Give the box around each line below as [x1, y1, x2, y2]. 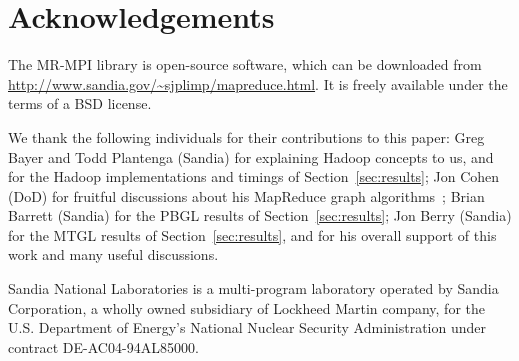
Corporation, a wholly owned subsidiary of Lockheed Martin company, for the [8, 297, 485, 318]
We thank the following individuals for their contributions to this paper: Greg [8, 126, 485, 147]
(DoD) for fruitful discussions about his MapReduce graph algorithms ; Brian [8, 185, 485, 206]
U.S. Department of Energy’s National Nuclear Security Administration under [8, 317, 487, 338]
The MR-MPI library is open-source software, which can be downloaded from [8, 54, 482, 75]
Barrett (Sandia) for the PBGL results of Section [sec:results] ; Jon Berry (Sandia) [8, 205, 512, 226]
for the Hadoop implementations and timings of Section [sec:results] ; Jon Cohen [8, 166, 500, 187]
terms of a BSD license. [8, 93, 152, 114]
